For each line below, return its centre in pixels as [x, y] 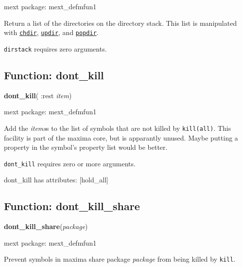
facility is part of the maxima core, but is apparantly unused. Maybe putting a [121, 137]
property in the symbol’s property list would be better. [86, 147]
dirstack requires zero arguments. [55, 48]
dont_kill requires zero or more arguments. [70, 163]
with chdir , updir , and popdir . [51, 32]
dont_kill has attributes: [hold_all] [56, 180]
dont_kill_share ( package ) [46, 226]
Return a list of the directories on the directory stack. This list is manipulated [121, 23]
